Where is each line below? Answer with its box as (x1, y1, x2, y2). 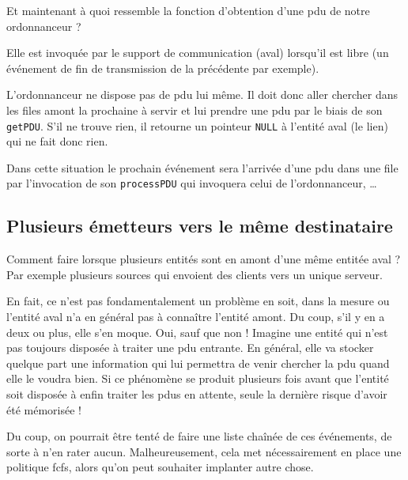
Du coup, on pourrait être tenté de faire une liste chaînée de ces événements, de (6, 428, 392, 444)
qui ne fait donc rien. (6, 133, 108, 149)
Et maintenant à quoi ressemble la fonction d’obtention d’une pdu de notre (6, 2, 370, 18)
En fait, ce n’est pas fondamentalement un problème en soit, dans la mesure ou (6, 293, 390, 309)
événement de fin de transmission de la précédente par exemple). (6, 59, 319, 76)
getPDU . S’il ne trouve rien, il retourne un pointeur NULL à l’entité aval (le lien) (6, 117, 388, 134)
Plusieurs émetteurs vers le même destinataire (6, 214, 393, 238)
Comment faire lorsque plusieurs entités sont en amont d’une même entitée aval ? (6, 251, 401, 267)
